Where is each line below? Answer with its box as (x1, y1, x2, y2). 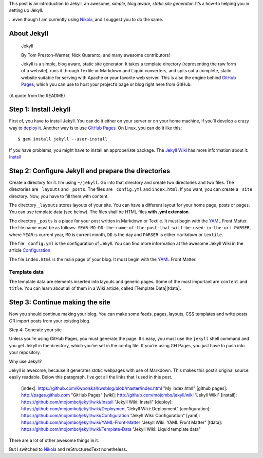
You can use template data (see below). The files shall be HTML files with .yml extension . (9, 209, 190, 215)
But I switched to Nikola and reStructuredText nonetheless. (9, 446, 128, 452)
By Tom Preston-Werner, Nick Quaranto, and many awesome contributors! (21, 52, 170, 58)
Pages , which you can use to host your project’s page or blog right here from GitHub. (21, 81, 192, 87)
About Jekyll (9, 29, 49, 38)
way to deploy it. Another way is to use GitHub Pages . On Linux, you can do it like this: (9, 125, 182, 131)
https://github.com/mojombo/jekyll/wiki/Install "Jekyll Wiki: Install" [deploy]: (21, 399, 173, 405)
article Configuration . (9, 247, 52, 253)
